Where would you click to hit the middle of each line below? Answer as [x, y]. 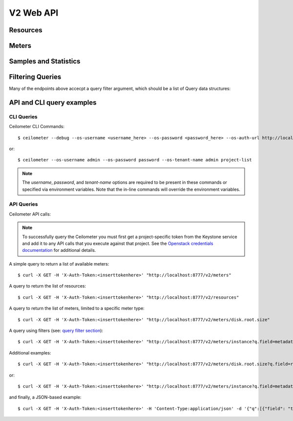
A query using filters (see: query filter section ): [56, 331]
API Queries [23, 204]
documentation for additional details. [59, 250]
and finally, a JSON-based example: [45, 397]
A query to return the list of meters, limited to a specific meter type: [77, 309]
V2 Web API [34, 13]
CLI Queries [23, 116]
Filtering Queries [35, 77]
